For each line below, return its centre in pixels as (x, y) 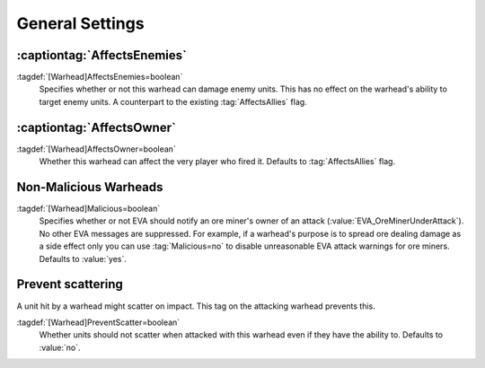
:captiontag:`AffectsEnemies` (102, 55)
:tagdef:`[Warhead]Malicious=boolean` (88, 209)
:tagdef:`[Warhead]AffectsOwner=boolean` (97, 149)
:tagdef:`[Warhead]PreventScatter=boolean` (98, 322)
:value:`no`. (60, 347)
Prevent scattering (70, 284)
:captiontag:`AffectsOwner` (97, 127)
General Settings (80, 23)
